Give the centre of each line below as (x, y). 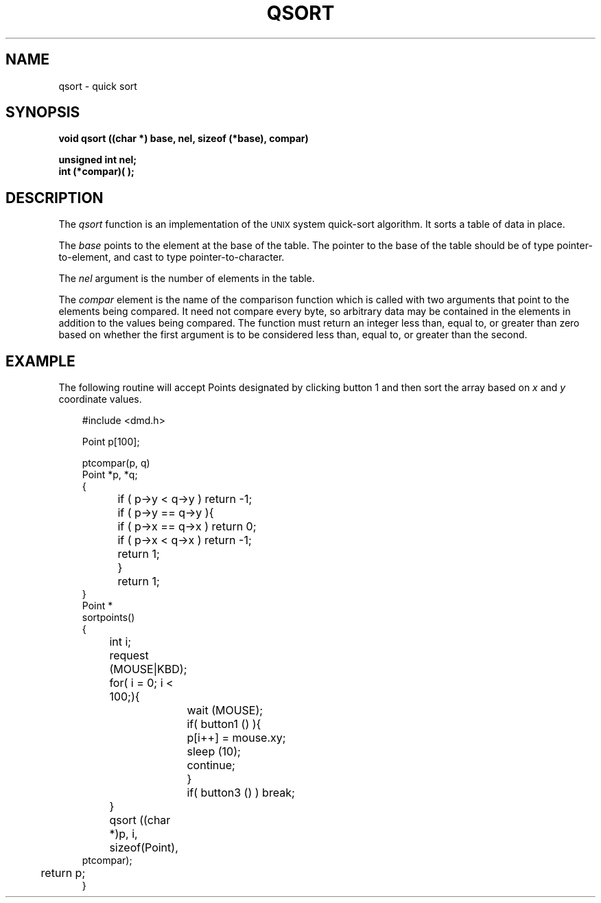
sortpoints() (108, 618)
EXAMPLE (40, 361)
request (129, 656)
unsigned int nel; (98, 160)
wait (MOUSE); (225, 711)
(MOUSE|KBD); (148, 669)
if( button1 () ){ (224, 724)
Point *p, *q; (110, 475)
